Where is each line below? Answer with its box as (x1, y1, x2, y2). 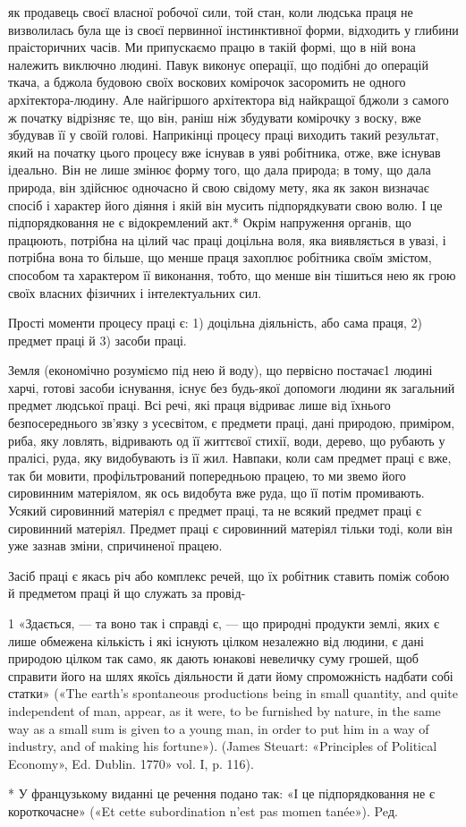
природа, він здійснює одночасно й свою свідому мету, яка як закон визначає (8, 177, 429, 196)
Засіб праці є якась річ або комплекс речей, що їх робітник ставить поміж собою (8, 566, 450, 584)
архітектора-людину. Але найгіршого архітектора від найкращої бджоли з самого (8, 90, 449, 108)
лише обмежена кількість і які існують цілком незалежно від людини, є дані (8, 631, 424, 650)
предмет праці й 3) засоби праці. (8, 330, 187, 349)
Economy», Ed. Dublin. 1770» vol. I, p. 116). (8, 754, 254, 772)
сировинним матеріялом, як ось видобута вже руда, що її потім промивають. (8, 483, 425, 502)
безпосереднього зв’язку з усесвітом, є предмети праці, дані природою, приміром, (8, 413, 455, 432)
